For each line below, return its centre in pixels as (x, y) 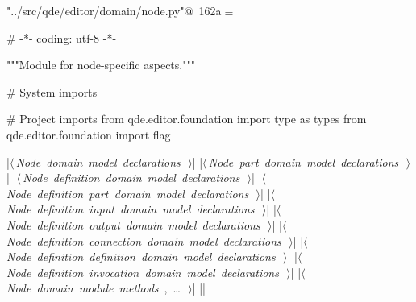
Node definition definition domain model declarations (141, 256)
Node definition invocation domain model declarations (143, 272)
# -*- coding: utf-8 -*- (62, 37)
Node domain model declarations (98, 161)
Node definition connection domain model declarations (144, 240)
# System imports (52, 91)
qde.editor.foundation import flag (89, 134)
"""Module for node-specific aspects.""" (101, 65)
